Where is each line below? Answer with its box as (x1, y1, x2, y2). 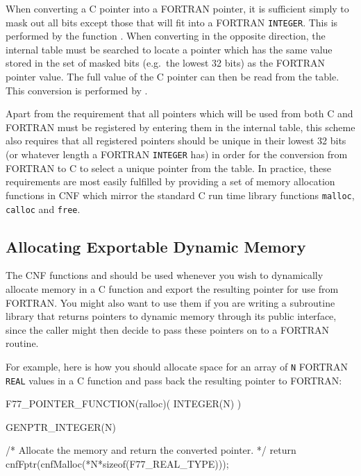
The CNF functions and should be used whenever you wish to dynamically (6, 268, 324, 282)
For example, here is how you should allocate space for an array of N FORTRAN (6, 359, 348, 373)
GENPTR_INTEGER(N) (6, 419, 116, 434)
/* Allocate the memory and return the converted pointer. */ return (6, 443, 296, 457)
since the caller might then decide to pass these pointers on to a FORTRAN (6, 322, 330, 337)
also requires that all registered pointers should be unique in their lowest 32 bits (6, 133, 346, 148)
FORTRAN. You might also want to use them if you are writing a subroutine (6, 295, 335, 309)
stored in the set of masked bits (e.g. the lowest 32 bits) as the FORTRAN (6, 56, 325, 70)
